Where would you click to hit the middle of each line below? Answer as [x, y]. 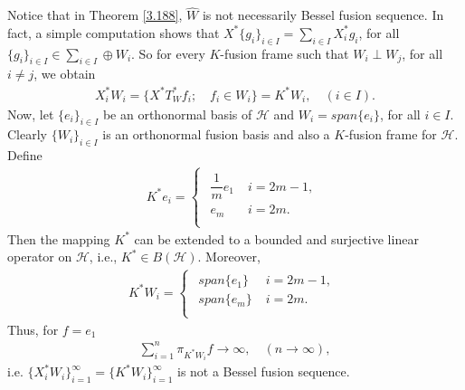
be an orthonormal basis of [177, 114]
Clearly [27, 134]
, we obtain [65, 74]
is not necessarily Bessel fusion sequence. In [323, 15]
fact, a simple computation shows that [114, 32]
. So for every [168, 53]
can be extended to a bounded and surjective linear [276, 238]
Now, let [31, 114]
